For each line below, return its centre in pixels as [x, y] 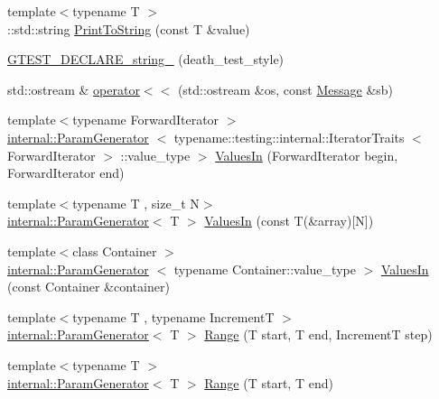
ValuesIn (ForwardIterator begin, [307, 155]
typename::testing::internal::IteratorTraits [289, 137]
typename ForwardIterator [146, 120]
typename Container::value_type [265, 269]
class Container [115, 251]
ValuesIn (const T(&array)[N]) [289, 221]
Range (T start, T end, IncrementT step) [318, 334]
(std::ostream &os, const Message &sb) [285, 89]
